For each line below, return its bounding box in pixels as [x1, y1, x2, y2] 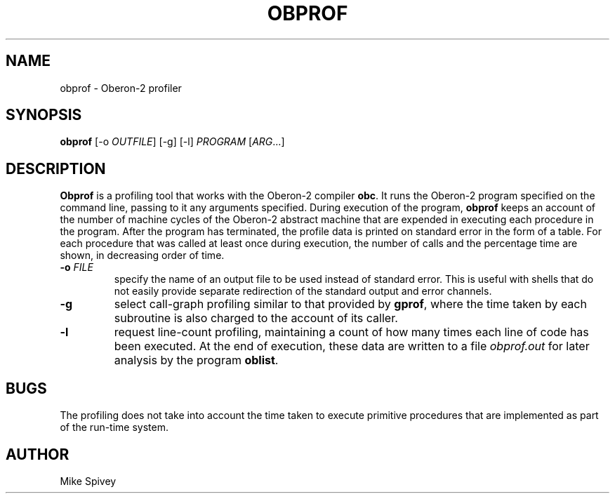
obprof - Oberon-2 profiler [60, 81, 182, 94]
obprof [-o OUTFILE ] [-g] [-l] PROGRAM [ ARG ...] [60, 135, 285, 148]
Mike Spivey [60, 474, 117, 487]
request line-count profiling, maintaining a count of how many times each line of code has [114, 325, 589, 340]
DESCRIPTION [6, 159, 106, 178]
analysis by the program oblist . [114, 353, 279, 368]
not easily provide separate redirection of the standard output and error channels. [114, 285, 492, 298]
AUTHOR [6, 445, 70, 463]
